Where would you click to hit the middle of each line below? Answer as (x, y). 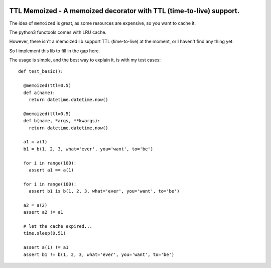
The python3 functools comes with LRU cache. (58, 32)
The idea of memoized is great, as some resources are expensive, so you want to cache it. (102, 23)
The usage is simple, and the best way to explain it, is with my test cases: (85, 60)
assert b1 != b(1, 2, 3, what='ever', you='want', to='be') (99, 254)
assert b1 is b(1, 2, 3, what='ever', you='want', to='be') (104, 191)
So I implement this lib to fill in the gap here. (55, 51)
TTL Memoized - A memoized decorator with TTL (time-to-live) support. (124, 11)
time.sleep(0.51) (45, 233)
